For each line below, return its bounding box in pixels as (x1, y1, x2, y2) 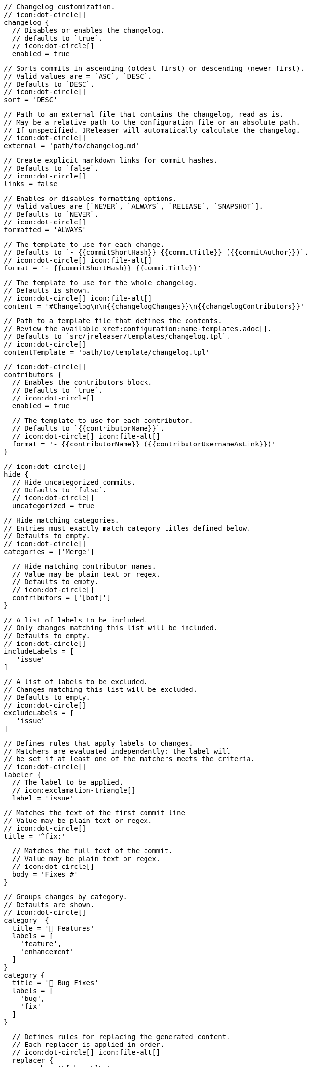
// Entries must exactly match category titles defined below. (4, 524, 251, 532)
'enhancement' (20, 948, 74, 956)
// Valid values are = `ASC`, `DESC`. (4, 72, 152, 80)
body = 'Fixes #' (12, 870, 78, 878)
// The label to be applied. (12, 778, 124, 786)
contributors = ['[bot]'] (12, 594, 111, 601)
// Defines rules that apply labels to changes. (4, 739, 193, 747)
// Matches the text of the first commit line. (4, 809, 189, 817)
